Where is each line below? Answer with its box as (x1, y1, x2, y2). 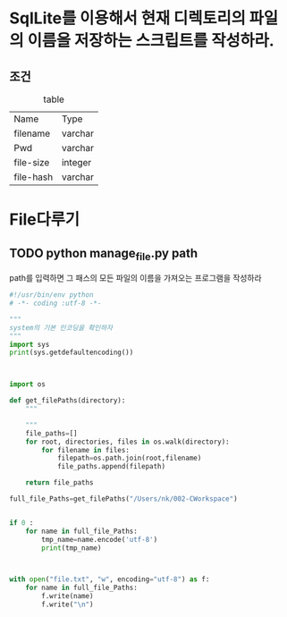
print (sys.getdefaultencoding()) (9, 348, 134, 358)
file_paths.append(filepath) (56, 462, 166, 471)
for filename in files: (41, 445, 130, 454)
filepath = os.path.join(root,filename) (56, 453, 202, 463)
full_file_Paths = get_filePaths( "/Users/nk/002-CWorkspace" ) (9, 494, 239, 503)
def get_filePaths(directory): (9, 396, 126, 405)
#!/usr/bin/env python (9, 291, 94, 300)
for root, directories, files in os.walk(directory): (25, 437, 230, 446)
